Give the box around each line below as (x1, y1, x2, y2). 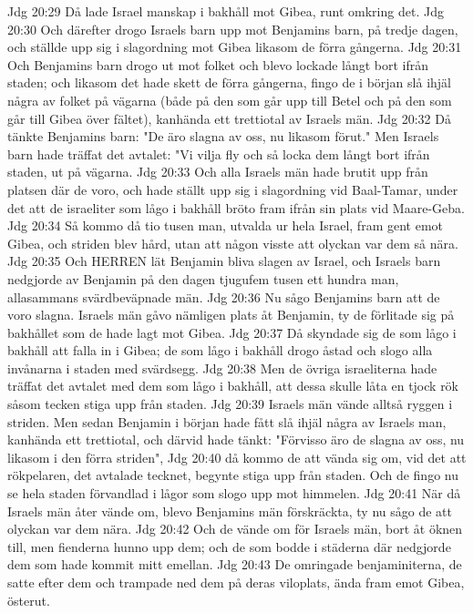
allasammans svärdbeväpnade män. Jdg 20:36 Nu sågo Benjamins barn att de (7, 287, 440, 306)
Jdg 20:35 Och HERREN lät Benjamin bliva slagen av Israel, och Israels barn (7, 251, 441, 271)
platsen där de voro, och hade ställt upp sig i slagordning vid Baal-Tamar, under (7, 179, 458, 199)
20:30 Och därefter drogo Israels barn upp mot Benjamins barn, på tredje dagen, (7, 19, 458, 38)
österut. (7, 590, 50, 609)
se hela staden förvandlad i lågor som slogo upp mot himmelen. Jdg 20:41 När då (7, 484, 461, 503)
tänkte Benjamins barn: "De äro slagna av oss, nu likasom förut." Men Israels (7, 127, 439, 146)
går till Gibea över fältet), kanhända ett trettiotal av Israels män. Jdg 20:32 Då (7, 108, 451, 128)
